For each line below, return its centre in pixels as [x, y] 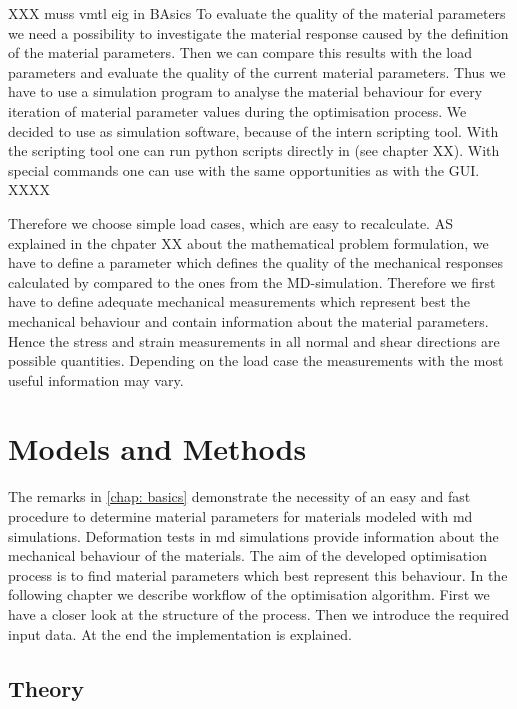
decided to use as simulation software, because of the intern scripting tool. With [253, 130]
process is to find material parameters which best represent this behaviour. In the [258, 574]
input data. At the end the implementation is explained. [180, 633]
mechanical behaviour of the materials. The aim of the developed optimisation [247, 555]
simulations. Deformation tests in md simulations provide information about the [253, 535]
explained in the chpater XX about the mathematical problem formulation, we [248, 242]
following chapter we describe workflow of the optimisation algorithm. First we [249, 594]
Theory [46, 687]
